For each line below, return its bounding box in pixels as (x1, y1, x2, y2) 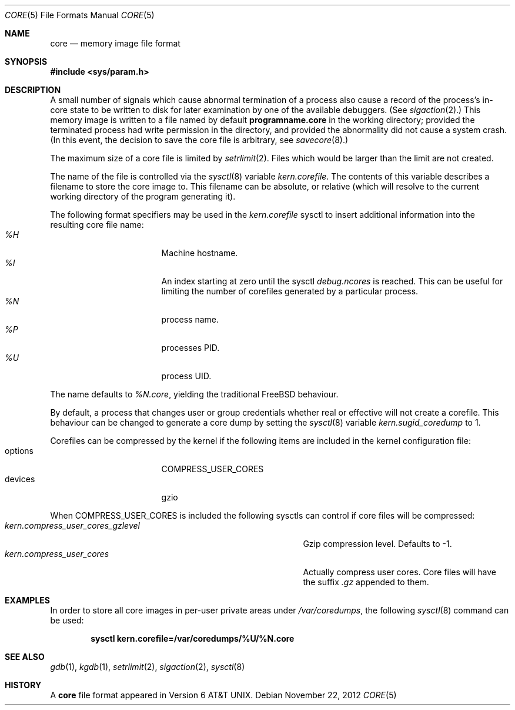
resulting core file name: (50, 220, 144, 230)
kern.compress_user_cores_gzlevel (5, 520, 140, 530)
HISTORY (5, 680, 42, 690)
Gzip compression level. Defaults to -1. (303, 539, 452, 549)
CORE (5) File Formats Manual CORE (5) (5, 10, 155, 20)
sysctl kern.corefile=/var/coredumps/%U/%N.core (91, 633, 295, 643)
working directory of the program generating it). (50, 191, 236, 201)
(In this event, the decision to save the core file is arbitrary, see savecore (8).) (50, 135, 349, 145)
